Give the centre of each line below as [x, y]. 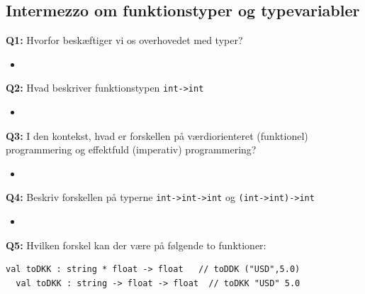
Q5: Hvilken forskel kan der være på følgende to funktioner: [136, 245]
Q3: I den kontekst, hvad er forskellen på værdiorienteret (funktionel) [157, 135]
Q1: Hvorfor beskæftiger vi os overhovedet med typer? [124, 40]
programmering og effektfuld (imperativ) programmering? [131, 149]
